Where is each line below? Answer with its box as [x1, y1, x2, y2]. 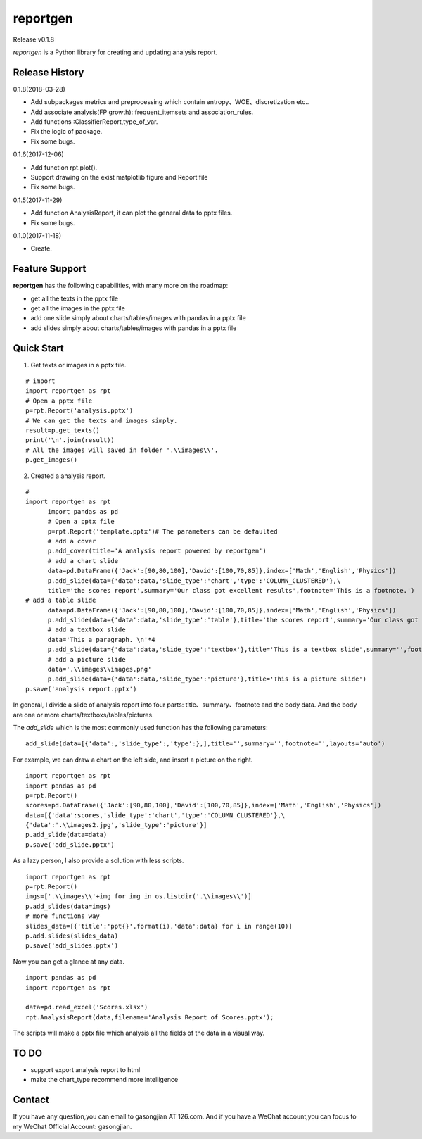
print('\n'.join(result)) [25, 436, 115, 444]
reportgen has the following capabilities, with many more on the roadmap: [13, 282, 229, 290]
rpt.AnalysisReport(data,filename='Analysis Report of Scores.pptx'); [25, 1013, 274, 1021]
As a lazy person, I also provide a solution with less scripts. [13, 856, 184, 865]
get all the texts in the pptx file [30, 294, 119, 303]
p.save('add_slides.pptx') [25, 942, 119, 950]
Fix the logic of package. [30, 127, 103, 136]
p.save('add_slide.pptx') [25, 841, 115, 848]
